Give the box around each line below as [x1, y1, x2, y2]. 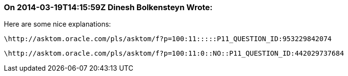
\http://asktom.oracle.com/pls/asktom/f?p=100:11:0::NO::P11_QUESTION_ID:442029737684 [4, 49, 344, 58]
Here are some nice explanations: [4, 20, 111, 29]
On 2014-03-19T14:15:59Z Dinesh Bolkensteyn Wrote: [4, 2, 213, 12]
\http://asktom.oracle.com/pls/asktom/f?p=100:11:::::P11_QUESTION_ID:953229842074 [4, 35, 332, 43]
